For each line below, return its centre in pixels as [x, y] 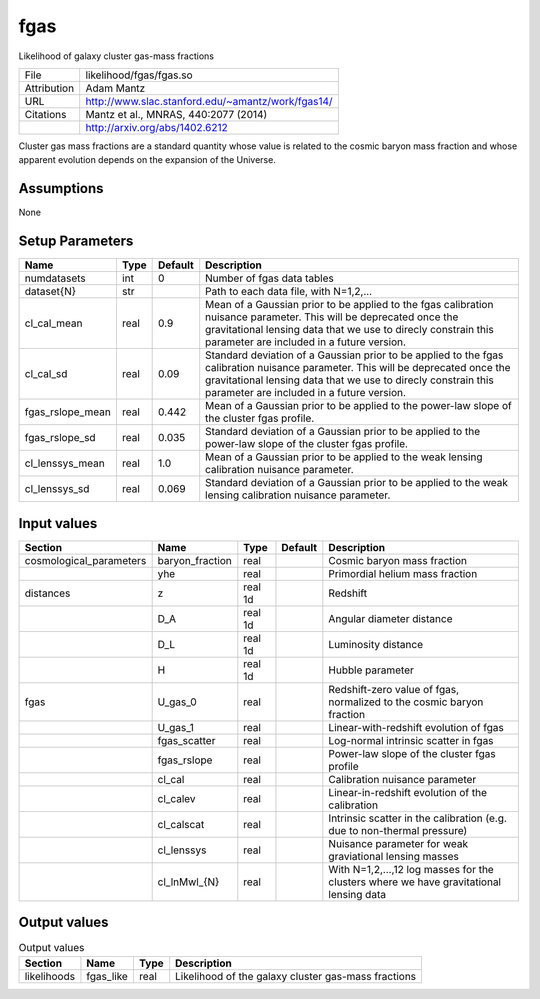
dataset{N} [50, 292]
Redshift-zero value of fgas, [394, 689]
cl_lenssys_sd [57, 489]
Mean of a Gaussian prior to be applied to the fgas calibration [349, 305]
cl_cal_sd [46, 374]
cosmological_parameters [85, 560]
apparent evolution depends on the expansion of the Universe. [147, 160]
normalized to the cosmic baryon [406, 702]
